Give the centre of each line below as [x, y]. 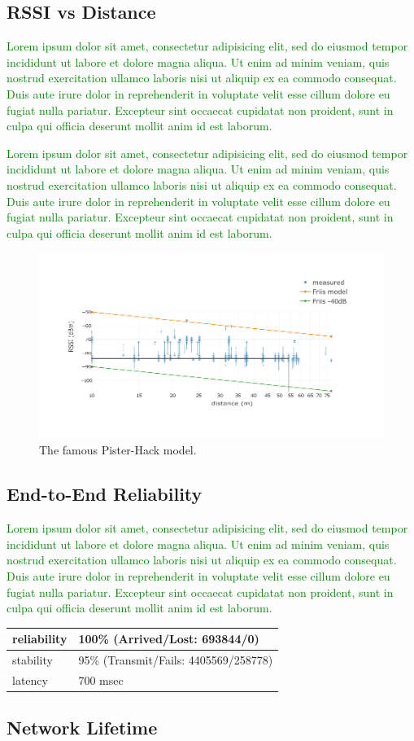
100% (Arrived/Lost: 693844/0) [169, 639]
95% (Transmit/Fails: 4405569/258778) [176, 660]
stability [33, 660]
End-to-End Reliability [105, 494]
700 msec [101, 680]
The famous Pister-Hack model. [118, 450]
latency [30, 680]
